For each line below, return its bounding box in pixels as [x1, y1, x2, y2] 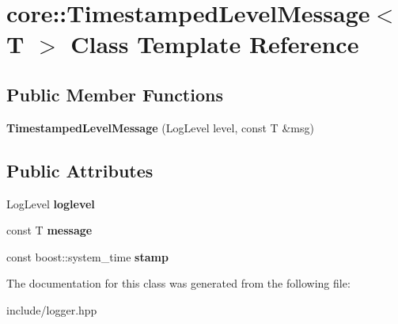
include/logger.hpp [6, 301, 97, 318]
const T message [6, 222, 93, 238]
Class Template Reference [70, 28, 359, 60]
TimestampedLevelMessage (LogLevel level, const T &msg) [6, 119, 314, 135]
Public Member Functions [6, 82, 223, 106]
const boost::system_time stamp [6, 248, 169, 265]
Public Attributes [6, 158, 154, 182]
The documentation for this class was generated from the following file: [6, 275, 351, 292]
